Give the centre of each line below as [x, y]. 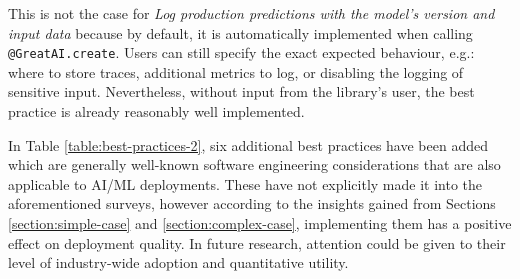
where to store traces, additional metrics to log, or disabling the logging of [236, 71]
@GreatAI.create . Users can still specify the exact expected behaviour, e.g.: [241, 52]
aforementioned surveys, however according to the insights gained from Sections [252, 203]
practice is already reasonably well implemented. [156, 111]
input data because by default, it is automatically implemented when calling [240, 32]
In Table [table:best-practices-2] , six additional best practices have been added [248, 144]
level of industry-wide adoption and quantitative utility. [178, 262]
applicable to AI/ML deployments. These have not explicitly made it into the [245, 183]
